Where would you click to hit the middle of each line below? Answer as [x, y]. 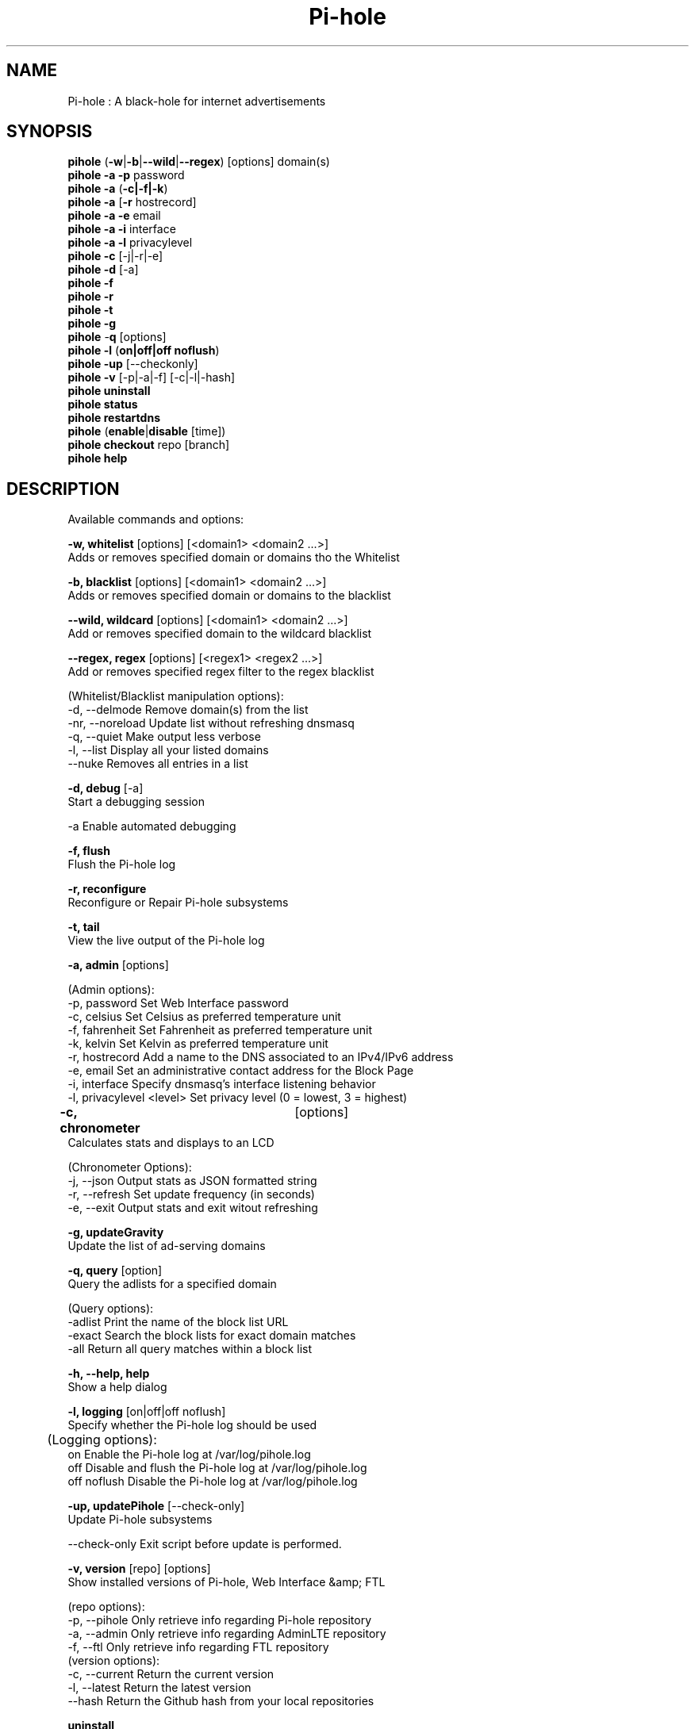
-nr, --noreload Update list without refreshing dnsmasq [211, 723]
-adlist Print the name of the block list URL [178, 1322]
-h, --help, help [109, 1374]
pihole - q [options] [117, 337]
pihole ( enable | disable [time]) [147, 431]
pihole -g [92, 324]
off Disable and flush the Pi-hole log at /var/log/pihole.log [217, 1468]
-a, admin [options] [118, 965]
